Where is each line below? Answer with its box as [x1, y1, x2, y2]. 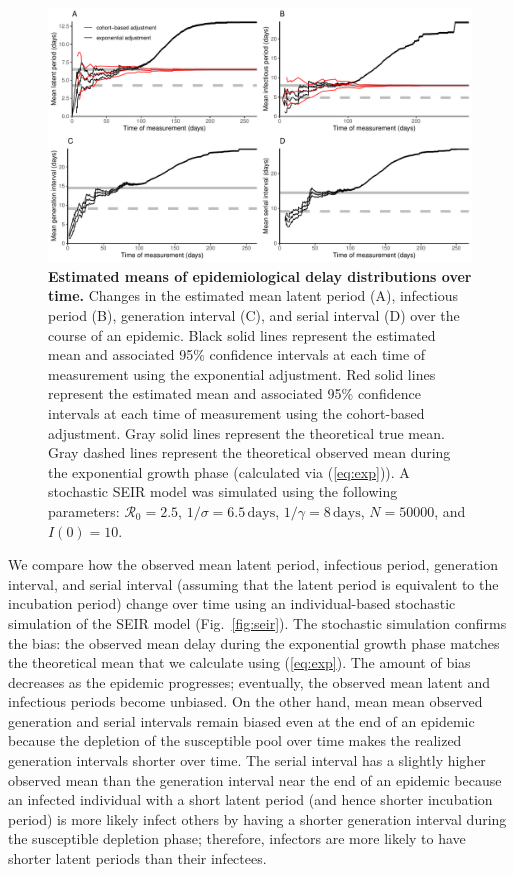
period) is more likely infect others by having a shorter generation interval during [8, 808, 507, 829]
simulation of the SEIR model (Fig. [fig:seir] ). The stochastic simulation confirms [8, 612, 507, 633]
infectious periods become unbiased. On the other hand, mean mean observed [8, 691, 483, 712]
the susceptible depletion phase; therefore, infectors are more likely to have [8, 828, 466, 849]
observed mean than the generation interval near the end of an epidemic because [8, 769, 502, 790]
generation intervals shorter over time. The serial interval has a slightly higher [8, 750, 486, 771]
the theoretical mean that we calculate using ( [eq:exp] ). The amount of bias [8, 652, 471, 673]
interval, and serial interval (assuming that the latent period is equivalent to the [8, 573, 499, 594]
